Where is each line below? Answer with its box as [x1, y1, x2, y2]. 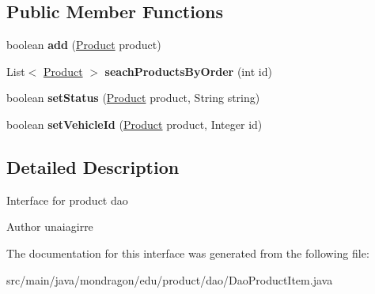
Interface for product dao [6, 191, 128, 208]
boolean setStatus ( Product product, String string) [6, 89, 260, 106]
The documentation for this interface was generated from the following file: [6, 244, 369, 261]
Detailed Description [6, 154, 180, 179]
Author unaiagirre [6, 218, 93, 235]
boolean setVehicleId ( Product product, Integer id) [6, 115, 263, 132]
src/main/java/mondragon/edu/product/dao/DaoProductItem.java [6, 271, 333, 288]
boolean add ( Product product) [6, 36, 161, 53]
